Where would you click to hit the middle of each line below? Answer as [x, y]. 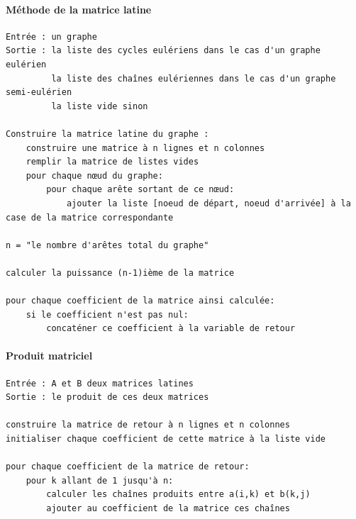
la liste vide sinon [100, 106]
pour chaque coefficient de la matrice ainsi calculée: [140, 301]
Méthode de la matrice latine [79, 9]
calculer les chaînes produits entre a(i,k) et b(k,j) [178, 495]
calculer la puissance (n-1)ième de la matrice [120, 273]
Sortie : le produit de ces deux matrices [107, 397]
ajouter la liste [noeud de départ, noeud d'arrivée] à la [208, 203]
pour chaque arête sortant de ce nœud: [140, 190]
